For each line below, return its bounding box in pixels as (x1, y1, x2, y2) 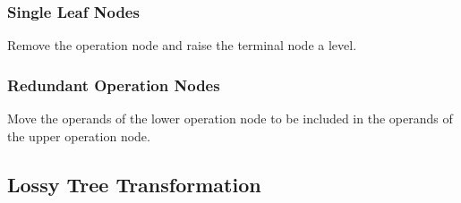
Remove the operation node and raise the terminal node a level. (7, 36, 357, 55)
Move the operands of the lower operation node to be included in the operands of (7, 109, 453, 128)
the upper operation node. (7, 126, 150, 145)
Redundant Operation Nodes (7, 73, 220, 96)
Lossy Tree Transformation (7, 170, 261, 198)
